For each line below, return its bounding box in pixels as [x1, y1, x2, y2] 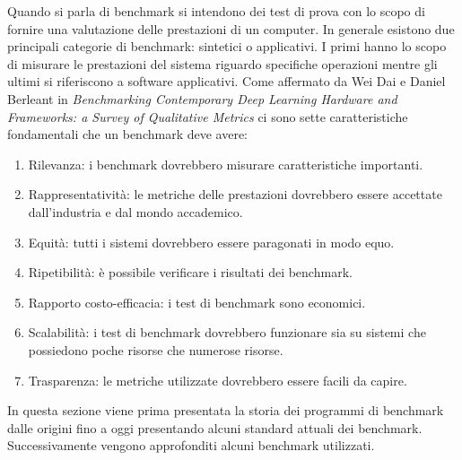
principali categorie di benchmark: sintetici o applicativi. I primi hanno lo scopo [7, 37, 447, 56]
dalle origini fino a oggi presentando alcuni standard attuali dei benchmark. [7, 418, 423, 437]
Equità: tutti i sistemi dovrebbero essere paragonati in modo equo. [28, 232, 395, 251]
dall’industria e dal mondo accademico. [28, 202, 243, 221]
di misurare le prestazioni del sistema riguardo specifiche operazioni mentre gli [7, 54, 438, 73]
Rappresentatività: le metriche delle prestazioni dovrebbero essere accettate [28, 185, 442, 204]
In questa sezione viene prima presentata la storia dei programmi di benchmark [7, 401, 444, 420]
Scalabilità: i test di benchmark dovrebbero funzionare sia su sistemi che [28, 323, 426, 342]
